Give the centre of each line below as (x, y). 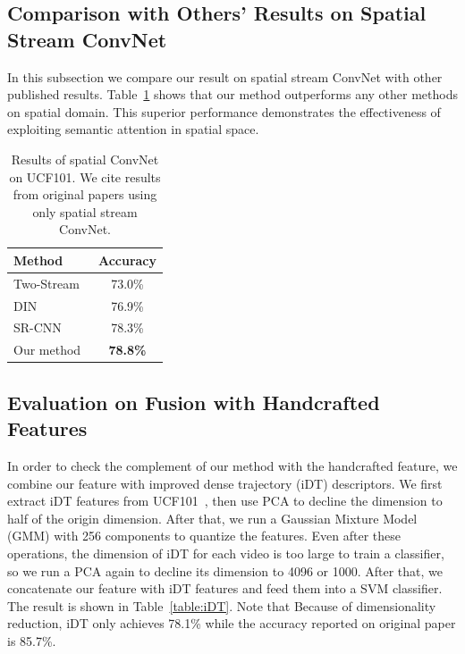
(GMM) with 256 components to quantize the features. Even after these (204, 536)
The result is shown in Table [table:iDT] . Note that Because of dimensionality (222, 605)
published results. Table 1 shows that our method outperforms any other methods (232, 94)
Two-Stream (46, 283)
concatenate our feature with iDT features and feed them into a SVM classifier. (225, 588)
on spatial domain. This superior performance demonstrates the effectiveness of (224, 111)
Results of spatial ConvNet (85, 159)
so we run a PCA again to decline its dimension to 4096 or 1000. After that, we (225, 570)
